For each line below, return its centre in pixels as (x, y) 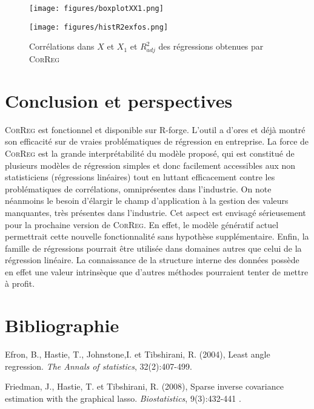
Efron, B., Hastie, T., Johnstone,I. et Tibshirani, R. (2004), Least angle (138, 354)
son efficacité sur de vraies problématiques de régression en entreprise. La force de (157, 141)
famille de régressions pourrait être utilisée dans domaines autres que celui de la (153, 248)
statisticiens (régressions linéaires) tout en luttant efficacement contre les (140, 177)
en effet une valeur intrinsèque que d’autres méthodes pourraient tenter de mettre (157, 271)
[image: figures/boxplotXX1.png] (96, 8)
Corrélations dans (62, 46)
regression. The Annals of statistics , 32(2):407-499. (99, 366)
